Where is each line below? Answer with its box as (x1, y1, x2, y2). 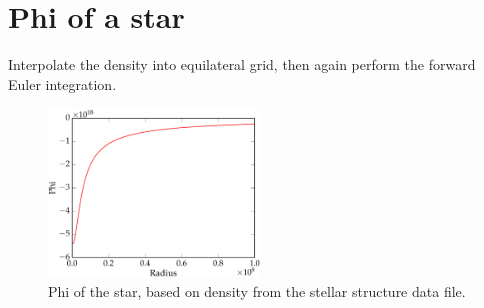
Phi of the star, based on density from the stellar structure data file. (48, 281, 466, 302)
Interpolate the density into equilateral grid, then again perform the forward (8, 54, 476, 75)
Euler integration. (8, 73, 117, 94)
